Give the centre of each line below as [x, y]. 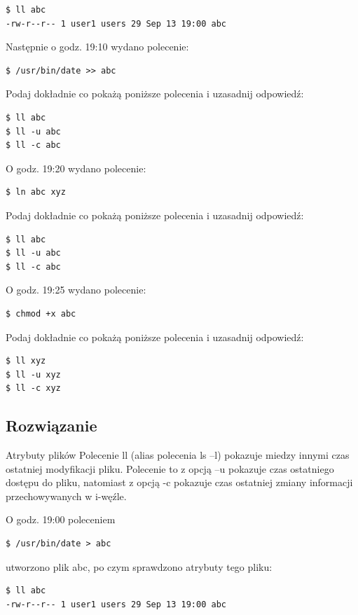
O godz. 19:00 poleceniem [61, 519]
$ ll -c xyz [33, 388]
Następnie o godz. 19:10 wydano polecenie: [97, 47]
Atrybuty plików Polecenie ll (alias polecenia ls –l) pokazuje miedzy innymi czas [178, 455]
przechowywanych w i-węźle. [66, 496]
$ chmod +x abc [41, 313]
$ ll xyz [26, 361]
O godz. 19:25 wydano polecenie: [76, 290]
